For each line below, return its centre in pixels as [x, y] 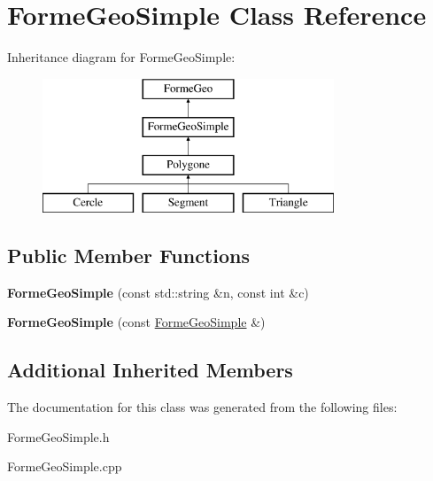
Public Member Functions [128, 255]
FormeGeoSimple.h [58, 436]
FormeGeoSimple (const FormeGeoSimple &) [136, 322]
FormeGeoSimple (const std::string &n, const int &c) [158, 292]
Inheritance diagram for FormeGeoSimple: [121, 57]
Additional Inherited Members [150, 370]
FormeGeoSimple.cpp [65, 466]
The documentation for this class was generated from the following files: [202, 407]
